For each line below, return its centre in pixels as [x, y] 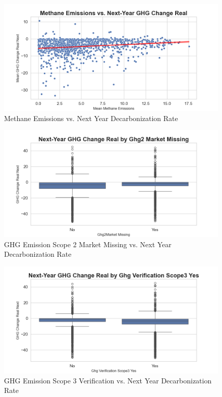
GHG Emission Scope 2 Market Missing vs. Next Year [88, 244]
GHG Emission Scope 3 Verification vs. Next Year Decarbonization [108, 380]
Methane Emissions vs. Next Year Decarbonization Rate [91, 118]
